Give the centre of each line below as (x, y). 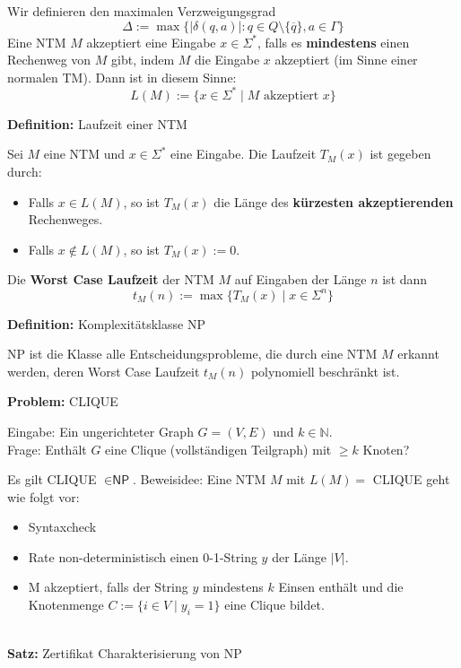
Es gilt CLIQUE (52, 479)
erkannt (418, 354)
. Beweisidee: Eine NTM (200, 479)
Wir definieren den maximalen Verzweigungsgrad (142, 11)
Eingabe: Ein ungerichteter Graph (100, 431)
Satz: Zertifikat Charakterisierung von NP (125, 653)
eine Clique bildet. (274, 605)
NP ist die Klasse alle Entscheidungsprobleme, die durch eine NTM (192, 354)
